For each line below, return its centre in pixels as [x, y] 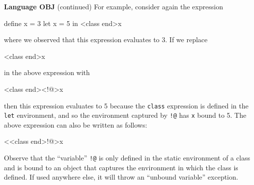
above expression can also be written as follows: [76, 124]
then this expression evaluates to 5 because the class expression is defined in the [126, 105]
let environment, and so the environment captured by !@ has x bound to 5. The [125, 115]
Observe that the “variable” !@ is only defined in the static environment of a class [127, 158]
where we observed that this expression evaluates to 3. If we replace [106, 40]
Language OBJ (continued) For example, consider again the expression [113, 6]
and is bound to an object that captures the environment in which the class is [121, 167]
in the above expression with [47, 72]
